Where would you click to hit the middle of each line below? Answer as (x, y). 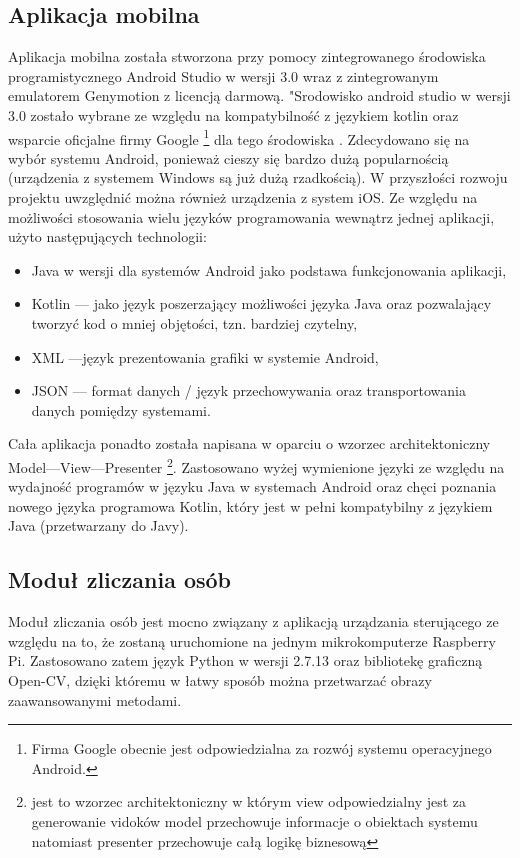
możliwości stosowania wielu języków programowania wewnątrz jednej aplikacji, (251, 216)
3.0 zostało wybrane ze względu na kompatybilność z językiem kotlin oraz (233, 114)
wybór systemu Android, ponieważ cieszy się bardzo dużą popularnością (228, 157)
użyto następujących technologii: (107, 236)
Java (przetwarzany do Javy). (98, 525)
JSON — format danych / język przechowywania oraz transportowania (248, 390)
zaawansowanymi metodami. (95, 699)
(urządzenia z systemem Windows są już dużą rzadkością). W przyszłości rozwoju (258, 177)
